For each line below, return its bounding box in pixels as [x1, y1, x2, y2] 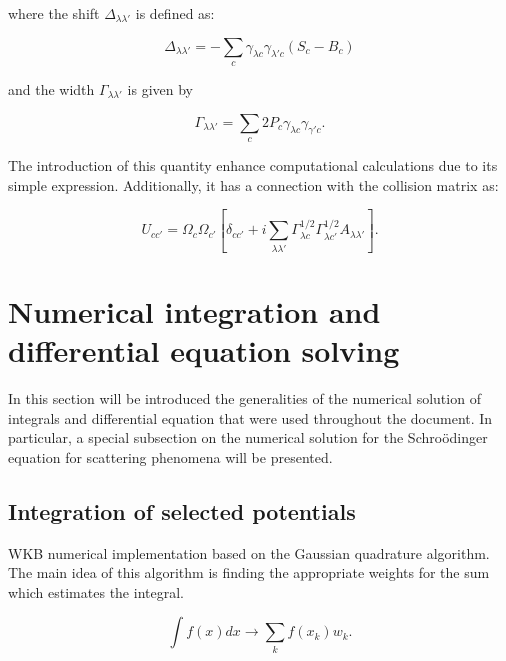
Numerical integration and [8, 291, 381, 331]
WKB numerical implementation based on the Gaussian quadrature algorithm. [8, 542, 490, 563]
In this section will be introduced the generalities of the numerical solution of [8, 388, 481, 409]
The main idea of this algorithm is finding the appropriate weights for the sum [8, 562, 490, 583]
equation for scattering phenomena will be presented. [8, 446, 333, 467]
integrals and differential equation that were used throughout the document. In [8, 407, 493, 428]
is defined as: [135, 3, 215, 23]
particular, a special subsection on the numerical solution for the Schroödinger [8, 427, 488, 448]
